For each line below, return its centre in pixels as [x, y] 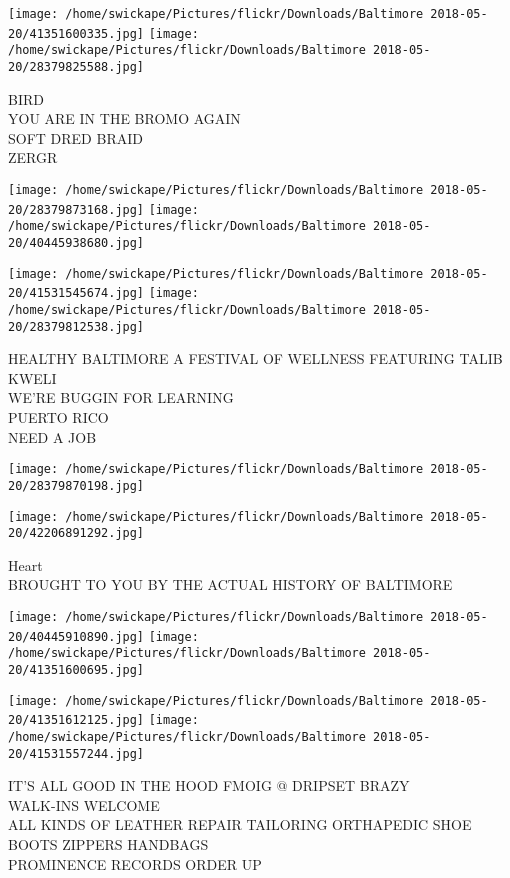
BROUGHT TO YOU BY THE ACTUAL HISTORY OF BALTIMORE [230, 584]
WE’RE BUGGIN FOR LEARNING [121, 397]
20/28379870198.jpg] [76, 485]
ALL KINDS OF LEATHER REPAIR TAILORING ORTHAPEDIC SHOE [240, 824]
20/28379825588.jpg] [76, 66]
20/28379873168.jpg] [76, 209]
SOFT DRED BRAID [75, 137]
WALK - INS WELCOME [84, 804]
